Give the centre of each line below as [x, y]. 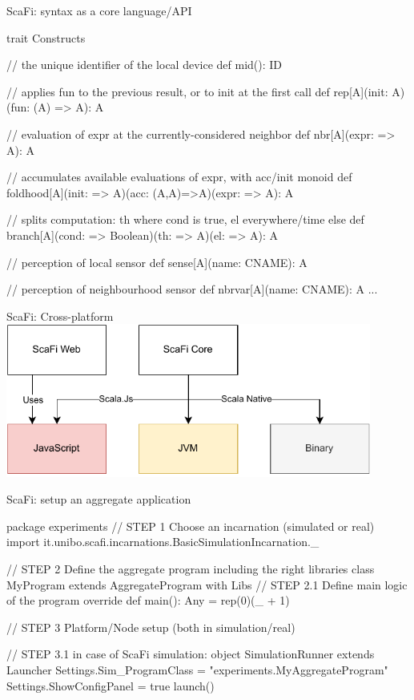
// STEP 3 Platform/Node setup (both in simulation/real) [151, 627]
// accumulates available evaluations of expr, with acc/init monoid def [179, 177]
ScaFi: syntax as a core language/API [99, 10]
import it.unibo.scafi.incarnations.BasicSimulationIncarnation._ [163, 542]
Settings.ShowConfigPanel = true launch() [111, 685]
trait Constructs [46, 37]
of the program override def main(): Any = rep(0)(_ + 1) [148, 600]
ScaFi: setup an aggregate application [99, 499]
